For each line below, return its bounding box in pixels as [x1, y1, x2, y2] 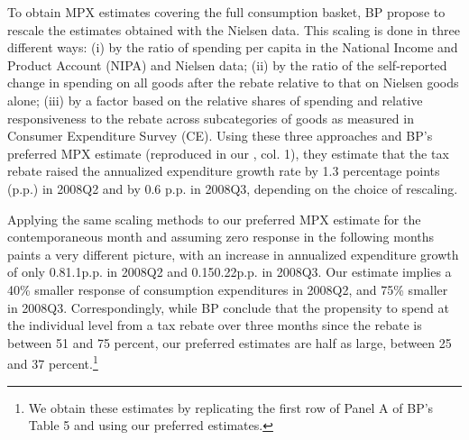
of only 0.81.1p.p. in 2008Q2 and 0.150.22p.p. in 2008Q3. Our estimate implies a [7, 262, 452, 281]
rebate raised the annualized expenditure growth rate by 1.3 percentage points [7, 161, 440, 180]
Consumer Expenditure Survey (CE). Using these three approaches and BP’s [7, 126, 433, 145]
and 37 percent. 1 [7, 352, 98, 372]
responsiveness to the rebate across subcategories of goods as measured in [7, 108, 414, 127]
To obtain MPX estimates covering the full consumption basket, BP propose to [7, 3, 446, 21]
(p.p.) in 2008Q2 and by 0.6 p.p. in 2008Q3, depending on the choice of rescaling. [7, 179, 458, 197]
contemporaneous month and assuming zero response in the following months [7, 227, 435, 246]
